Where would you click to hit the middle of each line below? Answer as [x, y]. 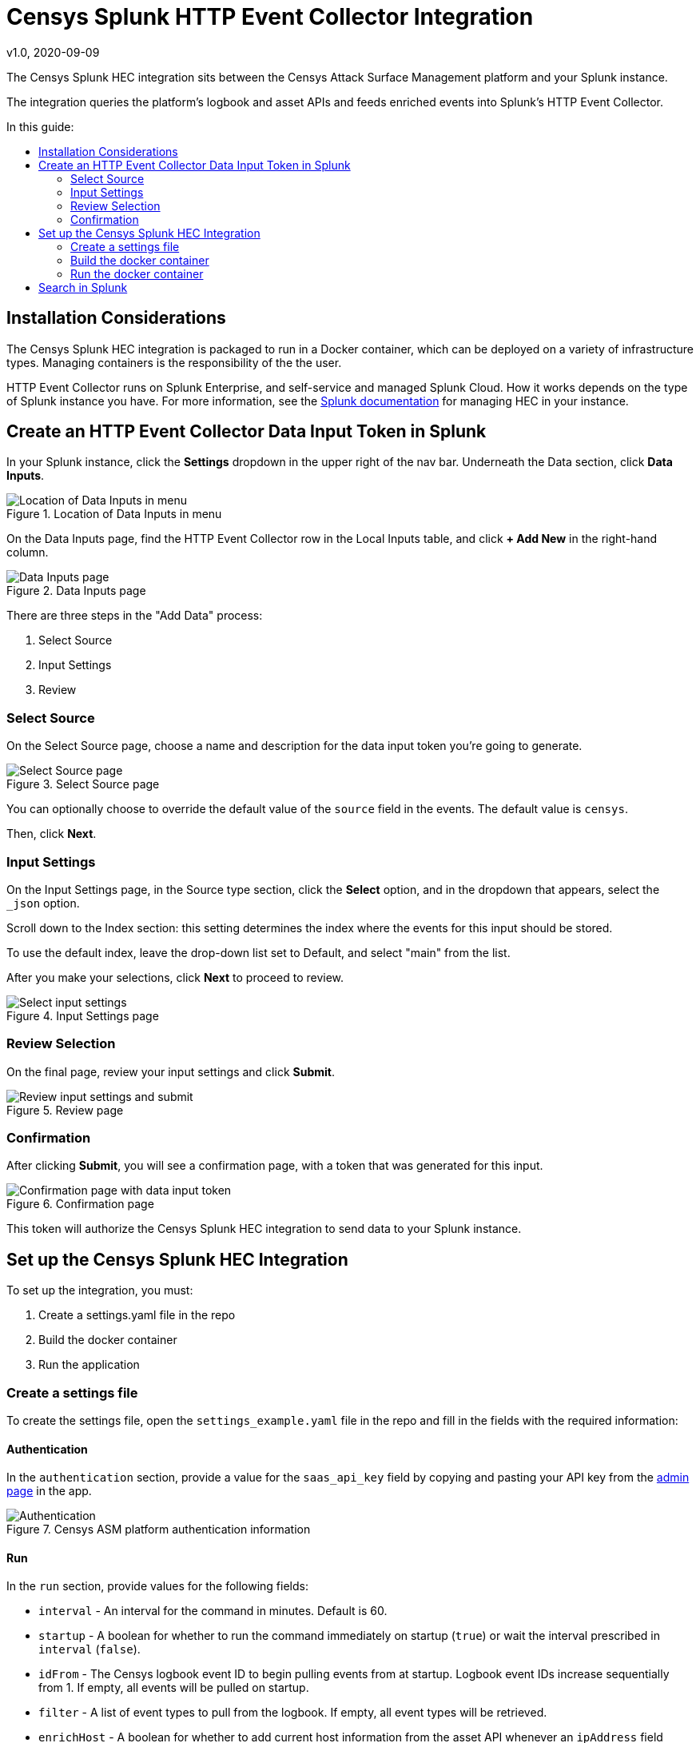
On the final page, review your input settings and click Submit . [171, 1071]
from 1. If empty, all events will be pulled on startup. [174, 1688]
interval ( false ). [89, 1649]
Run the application [89, 1365]
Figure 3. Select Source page [83, 784]
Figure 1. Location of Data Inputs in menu [114, 514]
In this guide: [40, 126]
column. [28, 552]
